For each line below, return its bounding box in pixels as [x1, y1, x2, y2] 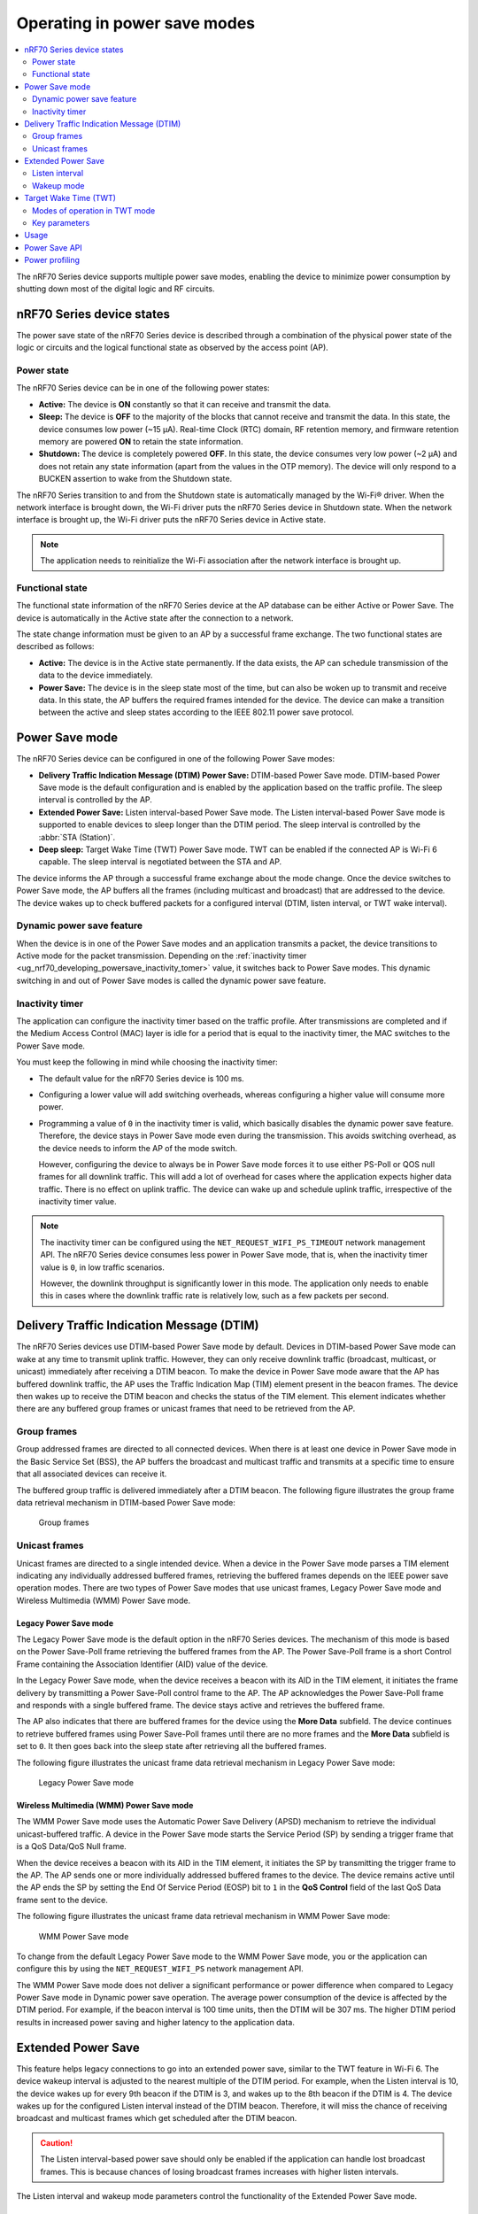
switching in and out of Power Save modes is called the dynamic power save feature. [16, 975, 327, 986]
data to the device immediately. [38, 670, 153, 681]
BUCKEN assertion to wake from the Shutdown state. [38, 474, 233, 484]
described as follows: [16, 641, 95, 652]
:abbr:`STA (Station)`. [38, 832, 116, 842]
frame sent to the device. [16, 1894, 108, 1905]
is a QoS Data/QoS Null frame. [16, 1841, 127, 1852]
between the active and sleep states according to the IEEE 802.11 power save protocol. [38, 707, 354, 717]
